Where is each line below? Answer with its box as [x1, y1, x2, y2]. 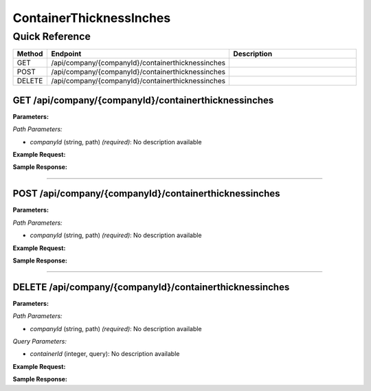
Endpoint [51, 49, 82, 58]
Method [16, 49, 43, 58]
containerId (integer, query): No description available [30, 350, 180, 358]
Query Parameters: [12, 337, 67, 346]
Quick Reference [12, 30, 91, 43]
